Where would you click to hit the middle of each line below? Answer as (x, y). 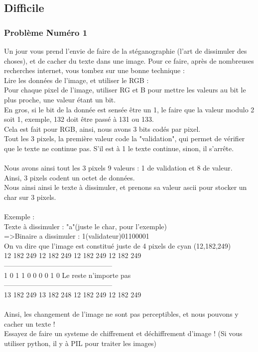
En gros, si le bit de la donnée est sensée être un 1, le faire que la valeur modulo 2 (129, 109)
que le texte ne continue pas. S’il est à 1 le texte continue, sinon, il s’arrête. (119, 148)
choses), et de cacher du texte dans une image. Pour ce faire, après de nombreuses (129, 60)
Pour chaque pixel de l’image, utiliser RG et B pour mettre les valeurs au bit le (125, 90)
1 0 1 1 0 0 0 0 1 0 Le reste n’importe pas (67, 275)
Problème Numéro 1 (46, 32)
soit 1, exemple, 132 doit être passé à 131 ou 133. (79, 119)
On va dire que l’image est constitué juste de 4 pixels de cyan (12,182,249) (118, 245)
